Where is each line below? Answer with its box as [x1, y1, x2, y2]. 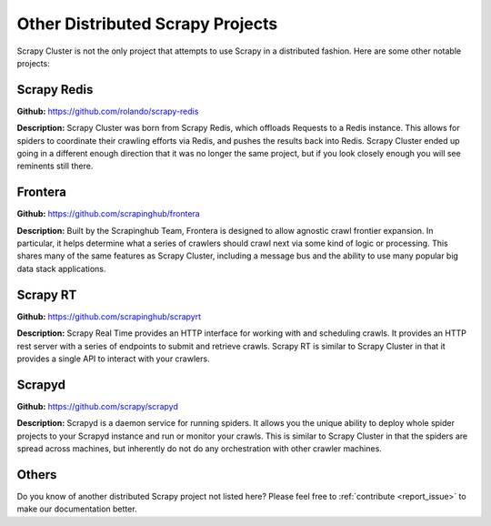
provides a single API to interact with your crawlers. [16, 353, 210, 364]
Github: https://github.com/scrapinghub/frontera [16, 208, 200, 219]
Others [16, 467, 57, 482]
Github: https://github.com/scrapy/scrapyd [16, 400, 179, 411]
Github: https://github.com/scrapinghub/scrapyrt [16, 310, 202, 322]
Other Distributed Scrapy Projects [16, 14, 278, 34]
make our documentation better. [16, 503, 137, 514]
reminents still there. [16, 160, 94, 172]
